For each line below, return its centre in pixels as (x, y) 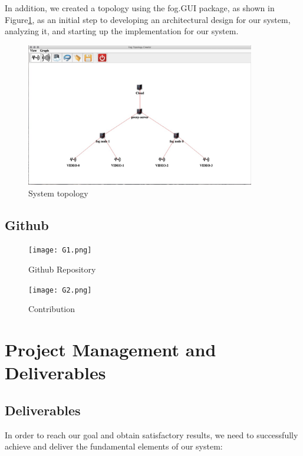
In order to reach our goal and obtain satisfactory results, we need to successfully (151, 434)
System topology (58, 193)
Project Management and (111, 350)
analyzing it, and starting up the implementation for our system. (122, 31)
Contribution (52, 309)
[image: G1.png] (60, 250)
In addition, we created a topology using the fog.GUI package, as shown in (140, 8)
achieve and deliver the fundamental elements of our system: (114, 446)
